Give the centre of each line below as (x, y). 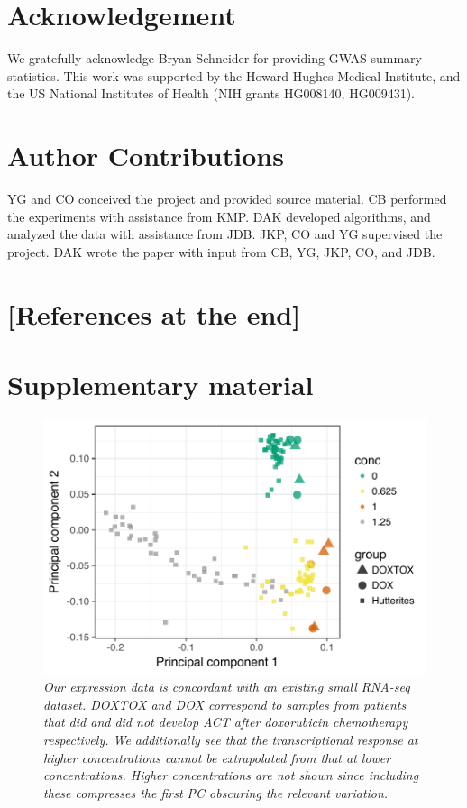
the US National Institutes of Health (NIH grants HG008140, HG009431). (211, 93)
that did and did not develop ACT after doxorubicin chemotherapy (226, 722)
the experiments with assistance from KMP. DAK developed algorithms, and (219, 216)
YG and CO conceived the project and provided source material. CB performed (227, 199)
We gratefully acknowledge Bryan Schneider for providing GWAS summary (215, 58)
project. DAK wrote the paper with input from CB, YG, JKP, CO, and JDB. (221, 251)
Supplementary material (160, 384)
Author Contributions (146, 156)
